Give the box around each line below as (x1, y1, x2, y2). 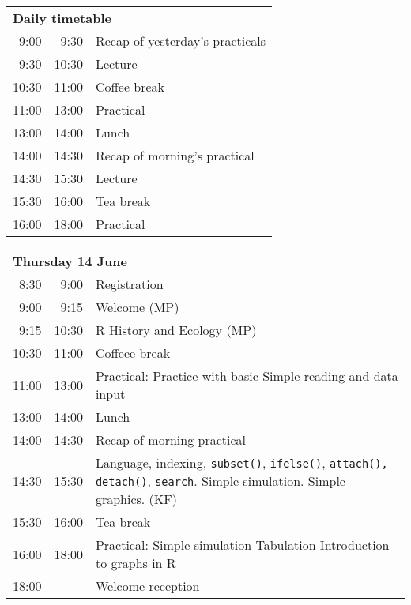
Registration (95, 275, 164, 293)
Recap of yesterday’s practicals (95, 32, 266, 50)
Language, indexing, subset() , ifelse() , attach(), (95, 453, 388, 472)
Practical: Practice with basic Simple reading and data (95, 366, 398, 385)
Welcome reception (95, 577, 200, 595)
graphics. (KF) (95, 490, 177, 508)
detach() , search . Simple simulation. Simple (95, 472, 345, 490)
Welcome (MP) (95, 298, 179, 316)
